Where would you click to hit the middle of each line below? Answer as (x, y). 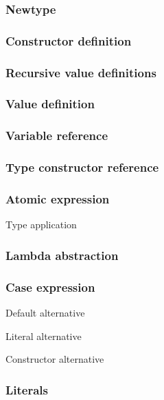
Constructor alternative (55, 359)
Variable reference (57, 136)
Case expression (50, 287)
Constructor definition (69, 40)
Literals (27, 389)
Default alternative (45, 312)
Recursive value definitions (81, 72)
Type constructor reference (82, 167)
